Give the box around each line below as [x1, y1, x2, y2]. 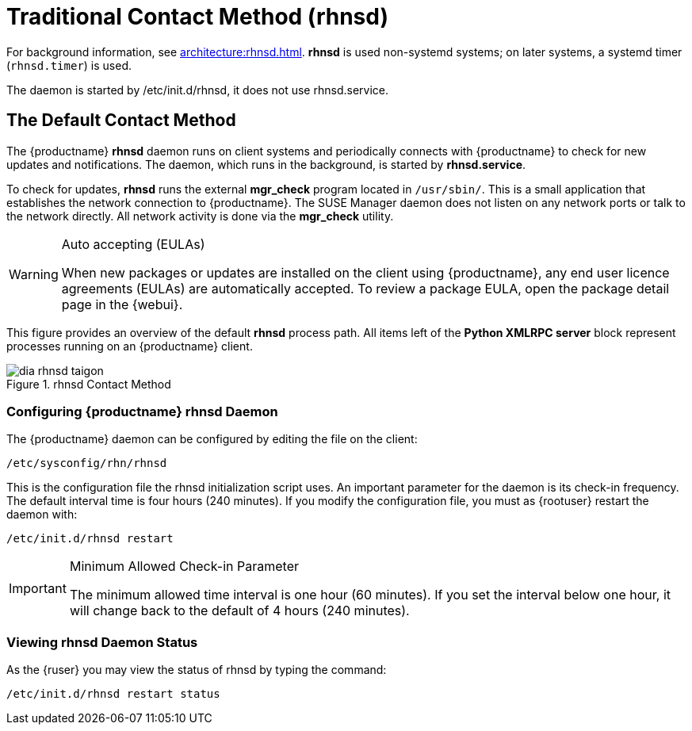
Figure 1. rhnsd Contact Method [6, 377, 171, 391]
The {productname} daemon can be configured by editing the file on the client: [6, 432, 418, 446]
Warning [9, 266, 59, 282]
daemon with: [6, 507, 78, 522]
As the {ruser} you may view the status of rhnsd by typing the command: [6, 663, 387, 677]
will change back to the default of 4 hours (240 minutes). [69, 603, 410, 619]
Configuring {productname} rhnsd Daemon [6, 403, 278, 419]
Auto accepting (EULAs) [61, 235, 205, 252]
